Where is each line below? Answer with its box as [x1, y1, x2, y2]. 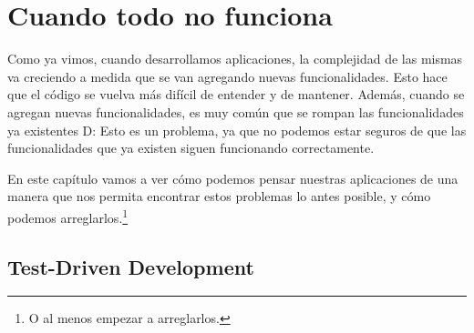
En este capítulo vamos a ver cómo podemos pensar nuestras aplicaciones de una [7, 168, 459, 187]
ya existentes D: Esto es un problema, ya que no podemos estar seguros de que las [7, 120, 467, 139]
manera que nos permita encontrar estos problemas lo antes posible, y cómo [7, 187, 431, 206]
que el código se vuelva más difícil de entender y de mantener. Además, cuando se [7, 85, 465, 104]
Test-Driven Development [7, 252, 254, 280]
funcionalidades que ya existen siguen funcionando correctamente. [7, 138, 375, 157]
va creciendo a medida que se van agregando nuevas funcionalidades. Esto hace [7, 66, 448, 86]
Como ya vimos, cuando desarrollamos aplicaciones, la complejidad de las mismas [7, 49, 463, 68]
